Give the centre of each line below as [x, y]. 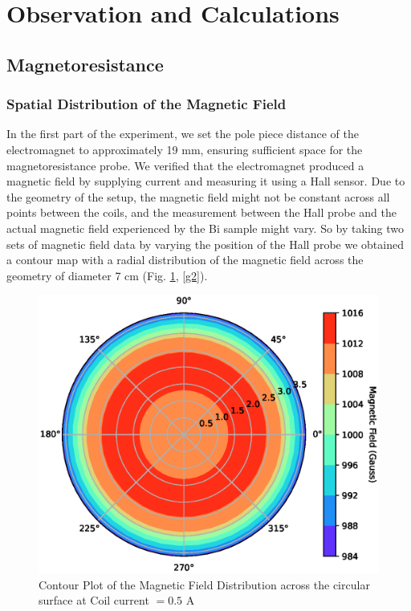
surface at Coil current [94, 600]
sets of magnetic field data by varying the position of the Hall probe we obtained [205, 244]
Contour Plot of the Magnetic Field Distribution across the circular [204, 584]
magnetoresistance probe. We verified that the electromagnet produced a [185, 165]
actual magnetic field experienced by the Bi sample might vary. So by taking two [205, 228]
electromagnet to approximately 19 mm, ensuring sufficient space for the [185, 149]
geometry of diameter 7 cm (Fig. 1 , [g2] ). [107, 275]
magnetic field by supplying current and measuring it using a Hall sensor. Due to [206, 181]
